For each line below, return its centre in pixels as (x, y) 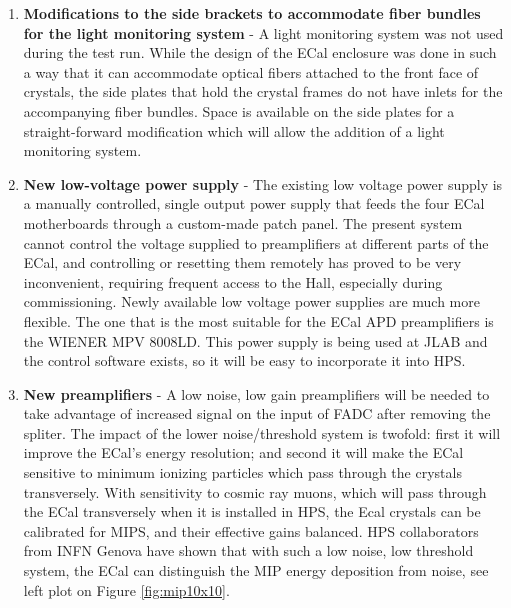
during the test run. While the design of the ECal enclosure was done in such (260, 52)
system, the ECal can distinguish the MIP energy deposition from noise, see (256, 570)
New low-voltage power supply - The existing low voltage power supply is (263, 183)
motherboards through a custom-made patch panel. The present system (243, 222)
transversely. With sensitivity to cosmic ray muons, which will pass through (255, 491)
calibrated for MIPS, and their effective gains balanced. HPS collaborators (251, 530)
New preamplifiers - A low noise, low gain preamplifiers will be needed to (256, 393)
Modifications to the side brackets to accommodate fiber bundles (252, 13)
